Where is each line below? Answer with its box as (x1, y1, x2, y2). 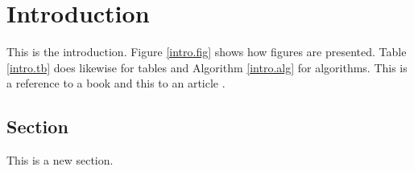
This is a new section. (6, 152, 114, 169)
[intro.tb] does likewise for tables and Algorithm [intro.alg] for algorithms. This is (6, 59, 408, 75)
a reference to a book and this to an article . (6, 75, 226, 92)
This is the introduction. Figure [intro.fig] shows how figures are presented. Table (6, 43, 407, 60)
